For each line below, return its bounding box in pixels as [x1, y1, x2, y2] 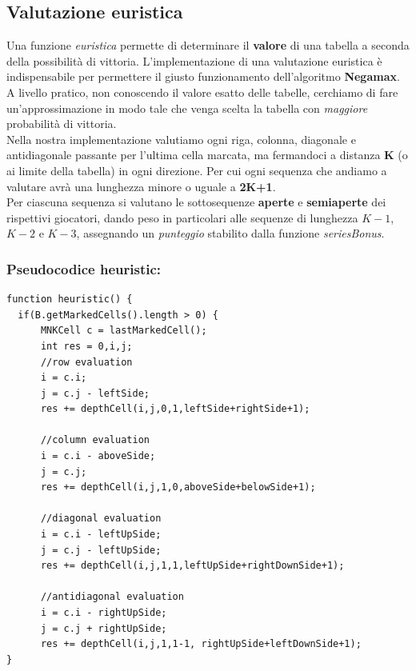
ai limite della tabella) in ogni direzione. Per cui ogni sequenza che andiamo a [6, 162, 387, 178]
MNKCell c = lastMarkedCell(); [40, 325, 207, 337]
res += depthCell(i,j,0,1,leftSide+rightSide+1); [40, 403, 310, 415]
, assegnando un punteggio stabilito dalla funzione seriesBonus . [76, 225, 385, 242]
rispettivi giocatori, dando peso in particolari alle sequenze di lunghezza [6, 209, 358, 226]
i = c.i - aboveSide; [40, 450, 156, 462]
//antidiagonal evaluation [40, 591, 184, 603]
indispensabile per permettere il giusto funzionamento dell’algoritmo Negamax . [6, 68, 400, 85]
